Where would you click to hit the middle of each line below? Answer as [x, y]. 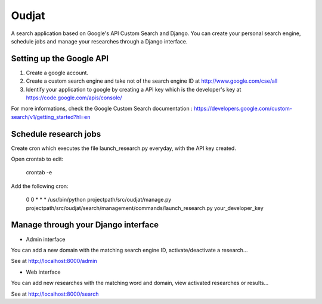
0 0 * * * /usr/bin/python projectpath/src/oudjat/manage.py [99, 200]
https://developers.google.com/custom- [243, 109]
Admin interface [46, 239]
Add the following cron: [40, 186]
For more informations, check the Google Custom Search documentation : [102, 109]
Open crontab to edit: [37, 159]
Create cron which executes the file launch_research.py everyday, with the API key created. [124, 148]
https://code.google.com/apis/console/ [74, 98]
